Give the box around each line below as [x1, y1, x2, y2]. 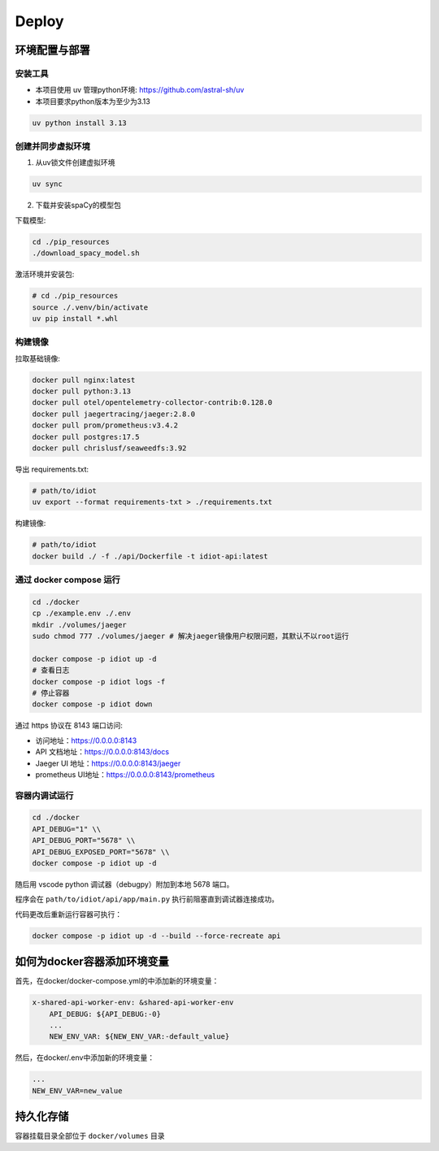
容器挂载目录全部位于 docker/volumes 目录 [15, 1131, 165, 1141]
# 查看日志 [32, 666, 70, 675]
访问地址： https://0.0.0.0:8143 [35, 736, 137, 745]
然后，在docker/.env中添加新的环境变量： [15, 1053, 154, 1062]
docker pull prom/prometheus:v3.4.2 [32, 421, 179, 430]
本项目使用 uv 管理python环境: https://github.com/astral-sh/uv [35, 85, 245, 95]
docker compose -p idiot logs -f [32, 677, 166, 686]
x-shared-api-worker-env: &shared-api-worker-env [32, 998, 234, 1007]
